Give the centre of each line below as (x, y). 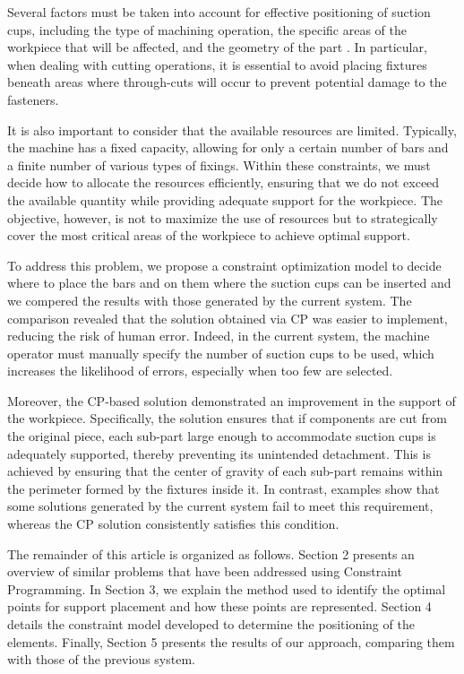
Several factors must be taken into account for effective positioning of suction (219, 12)
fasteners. (33, 99)
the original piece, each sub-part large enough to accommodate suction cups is (222, 436)
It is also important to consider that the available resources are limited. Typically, (232, 130)
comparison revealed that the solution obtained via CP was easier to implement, (228, 318)
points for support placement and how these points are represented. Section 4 (219, 606)
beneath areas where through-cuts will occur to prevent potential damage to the (227, 82)
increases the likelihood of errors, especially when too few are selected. (200, 371)
